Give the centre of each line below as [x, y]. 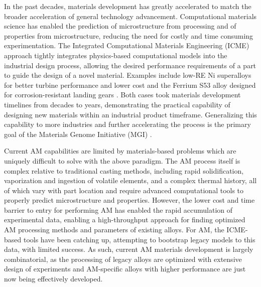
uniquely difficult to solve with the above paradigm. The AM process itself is [122, 160]
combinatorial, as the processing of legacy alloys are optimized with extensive [123, 259]
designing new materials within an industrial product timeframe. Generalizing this [130, 114]
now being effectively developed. [53, 279]
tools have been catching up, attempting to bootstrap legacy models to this [139, 239]
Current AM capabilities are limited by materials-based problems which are [120, 151]
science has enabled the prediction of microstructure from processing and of [120, 26]
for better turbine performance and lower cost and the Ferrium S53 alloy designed [130, 85]
